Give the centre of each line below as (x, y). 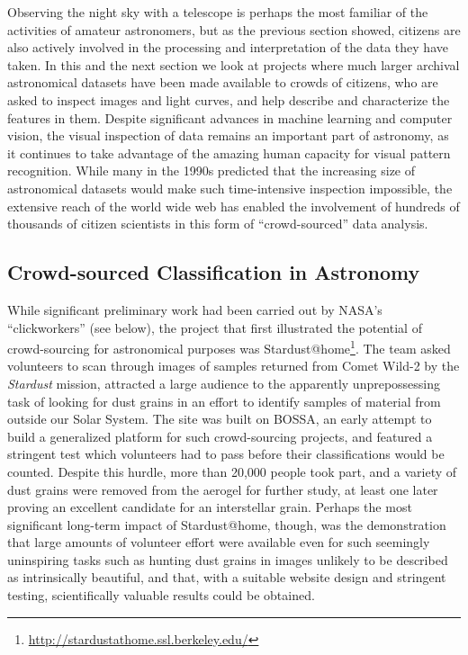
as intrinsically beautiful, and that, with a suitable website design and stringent (227, 577)
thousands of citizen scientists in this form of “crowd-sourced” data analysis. (218, 224)
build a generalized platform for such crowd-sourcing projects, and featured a (220, 436)
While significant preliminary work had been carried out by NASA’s (195, 309)
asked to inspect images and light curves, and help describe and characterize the (229, 99)
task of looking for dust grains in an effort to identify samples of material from (224, 401)
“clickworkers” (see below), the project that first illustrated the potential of (215, 327)
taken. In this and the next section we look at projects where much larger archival (234, 64)
